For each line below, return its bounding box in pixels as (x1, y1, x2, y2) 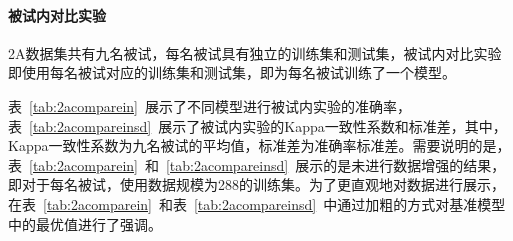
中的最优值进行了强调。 (8, 213, 162, 234)
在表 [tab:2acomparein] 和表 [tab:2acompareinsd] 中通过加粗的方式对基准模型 (8, 193, 506, 214)
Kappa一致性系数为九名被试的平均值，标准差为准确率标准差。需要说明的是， (8, 135, 511, 156)
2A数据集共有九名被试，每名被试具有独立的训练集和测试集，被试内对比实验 (8, 42, 502, 63)
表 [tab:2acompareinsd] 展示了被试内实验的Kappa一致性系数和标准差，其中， (8, 115, 507, 136)
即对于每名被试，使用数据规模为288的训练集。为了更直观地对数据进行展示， (8, 174, 505, 195)
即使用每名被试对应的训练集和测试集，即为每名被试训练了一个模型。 (8, 62, 456, 83)
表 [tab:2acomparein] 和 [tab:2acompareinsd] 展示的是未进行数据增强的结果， (8, 154, 506, 175)
